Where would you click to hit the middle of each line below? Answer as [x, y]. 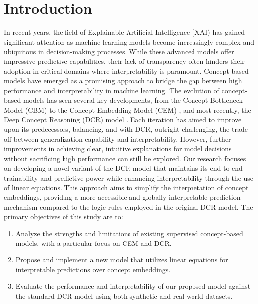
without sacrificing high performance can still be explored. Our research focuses [125, 158]
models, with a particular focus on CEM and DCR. [94, 243]
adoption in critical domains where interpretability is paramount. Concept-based [126, 71]
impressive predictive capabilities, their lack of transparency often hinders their [124, 61]
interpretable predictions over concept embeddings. [93, 269]
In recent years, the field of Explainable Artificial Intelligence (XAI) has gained [125, 32]
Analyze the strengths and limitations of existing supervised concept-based [129, 233]
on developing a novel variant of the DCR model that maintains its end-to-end [123, 168]
